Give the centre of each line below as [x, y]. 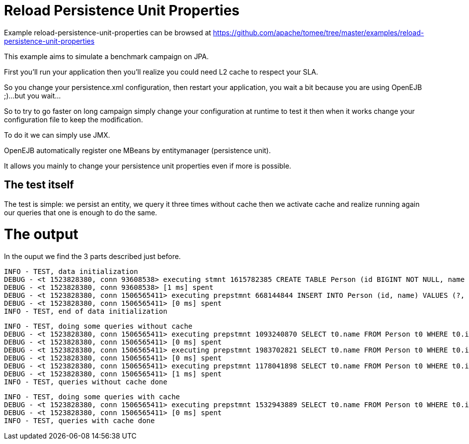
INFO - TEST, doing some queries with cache [92, 397]
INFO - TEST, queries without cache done [86, 382]
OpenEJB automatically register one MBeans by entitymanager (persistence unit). [138, 150]
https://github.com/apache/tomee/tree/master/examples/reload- [318, 32]
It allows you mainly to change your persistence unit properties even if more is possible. [148, 166]
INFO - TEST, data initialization [71, 272]
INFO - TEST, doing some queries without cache [98, 326]
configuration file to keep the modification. [74, 119]
